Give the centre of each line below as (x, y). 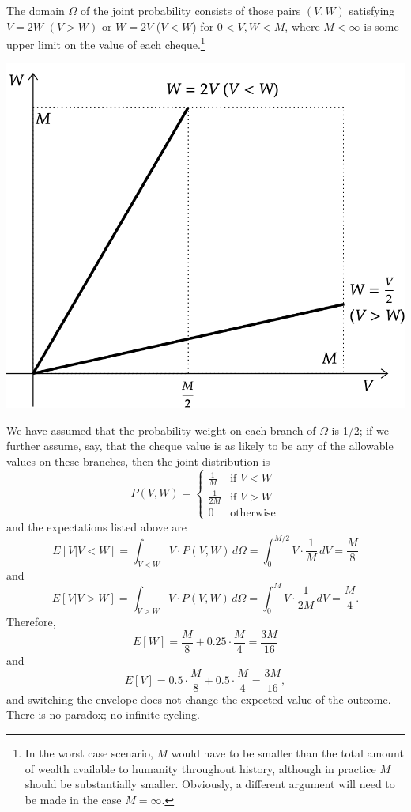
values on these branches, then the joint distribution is (138, 461)
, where (302, 26)
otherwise (253, 514)
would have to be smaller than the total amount (287, 752)
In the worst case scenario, (89, 752)
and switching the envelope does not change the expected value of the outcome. (199, 699)
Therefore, (31, 622)
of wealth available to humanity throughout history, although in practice (200, 768)
